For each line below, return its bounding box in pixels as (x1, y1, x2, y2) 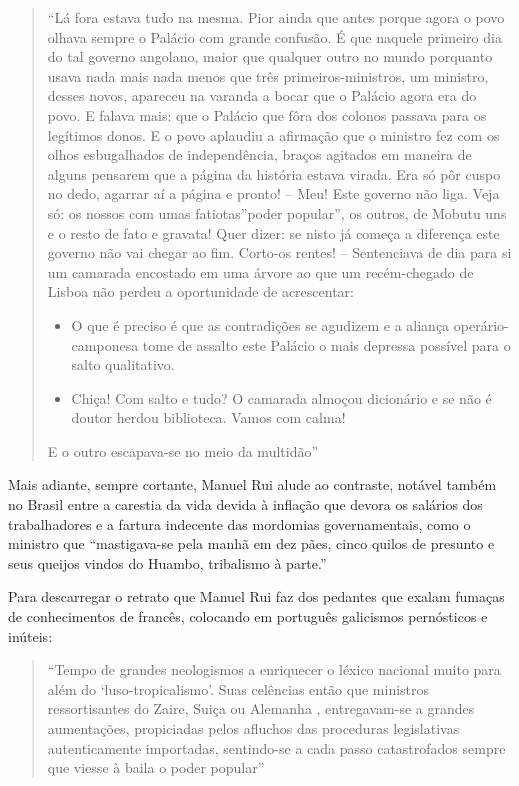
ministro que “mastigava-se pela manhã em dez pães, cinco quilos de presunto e (8, 533, 495, 554)
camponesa (71, 334, 139, 355)
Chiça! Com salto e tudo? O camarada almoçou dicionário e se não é (71, 387, 492, 408)
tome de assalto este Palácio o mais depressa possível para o (142, 334, 511, 355)
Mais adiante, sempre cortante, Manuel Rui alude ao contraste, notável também (8, 474, 497, 495)
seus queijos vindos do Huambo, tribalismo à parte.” (8, 552, 327, 573)
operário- (453, 314, 509, 335)
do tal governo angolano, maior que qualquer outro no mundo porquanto (47, 46, 493, 67)
